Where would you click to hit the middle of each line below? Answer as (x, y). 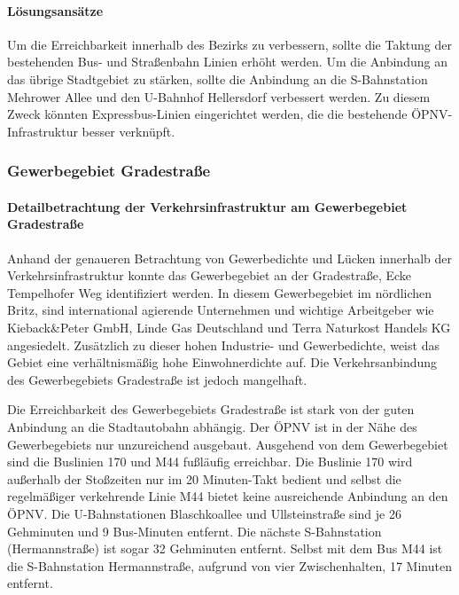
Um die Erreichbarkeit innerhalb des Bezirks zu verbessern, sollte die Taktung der (229, 44)
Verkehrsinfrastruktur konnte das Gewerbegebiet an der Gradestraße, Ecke (210, 275)
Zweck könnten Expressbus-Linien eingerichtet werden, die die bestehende (207, 114)
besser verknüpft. (128, 131)
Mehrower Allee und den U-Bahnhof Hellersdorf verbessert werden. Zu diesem (219, 96)
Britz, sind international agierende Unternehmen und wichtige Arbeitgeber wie (221, 310)
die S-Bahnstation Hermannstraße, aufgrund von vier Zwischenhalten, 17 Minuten (229, 565)
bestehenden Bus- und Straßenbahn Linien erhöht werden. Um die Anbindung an (227, 62)
